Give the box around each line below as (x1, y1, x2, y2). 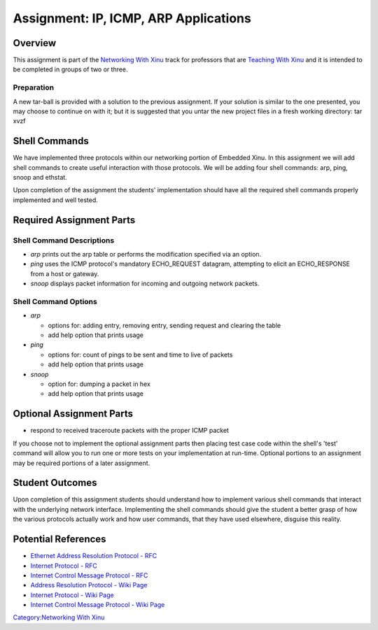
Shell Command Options (13, 296, 97, 306)
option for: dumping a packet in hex (48, 380, 150, 388)
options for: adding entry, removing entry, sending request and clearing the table (48, 321, 281, 329)
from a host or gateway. (30, 269, 99, 278)
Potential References (13, 534, 106, 545)
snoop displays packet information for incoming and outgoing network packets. (30, 280, 260, 288)
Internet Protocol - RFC (30, 561, 97, 570)
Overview (13, 37, 57, 49)
